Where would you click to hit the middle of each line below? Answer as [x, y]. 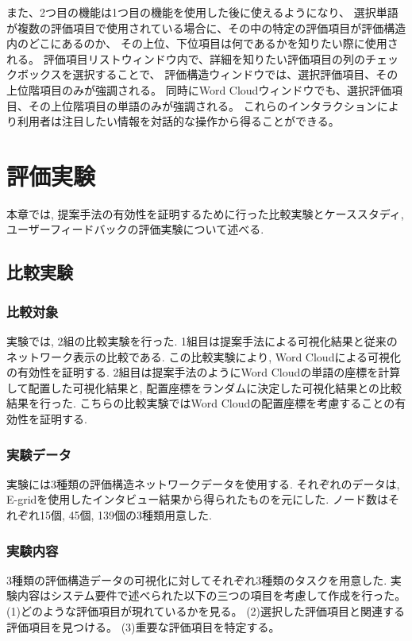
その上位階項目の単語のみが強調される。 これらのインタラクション [202, 105]
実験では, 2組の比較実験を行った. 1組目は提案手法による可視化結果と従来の [202, 341]
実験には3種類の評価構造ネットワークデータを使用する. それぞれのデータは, [203, 483]
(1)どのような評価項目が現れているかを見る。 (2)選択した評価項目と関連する [206, 611]
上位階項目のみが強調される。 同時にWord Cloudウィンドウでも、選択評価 [199, 89]
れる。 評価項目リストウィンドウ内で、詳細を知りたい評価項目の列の [186, 58]
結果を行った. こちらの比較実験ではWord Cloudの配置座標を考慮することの [201, 403]
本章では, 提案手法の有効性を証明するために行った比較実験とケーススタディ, [205, 213]
